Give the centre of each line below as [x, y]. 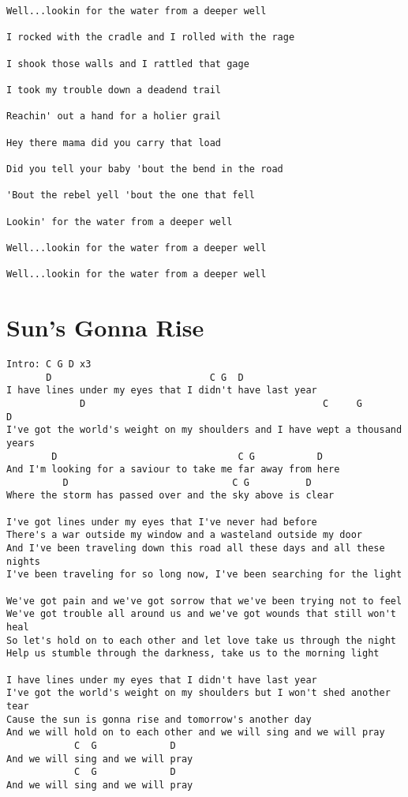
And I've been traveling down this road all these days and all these [196, 549]
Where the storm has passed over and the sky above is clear [170, 496]
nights [23, 561]
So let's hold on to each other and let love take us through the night [201, 640]
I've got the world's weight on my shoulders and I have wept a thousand [204, 430]
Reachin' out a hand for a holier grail [114, 117]
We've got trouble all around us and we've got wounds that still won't [201, 614]
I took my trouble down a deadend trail [114, 90]
